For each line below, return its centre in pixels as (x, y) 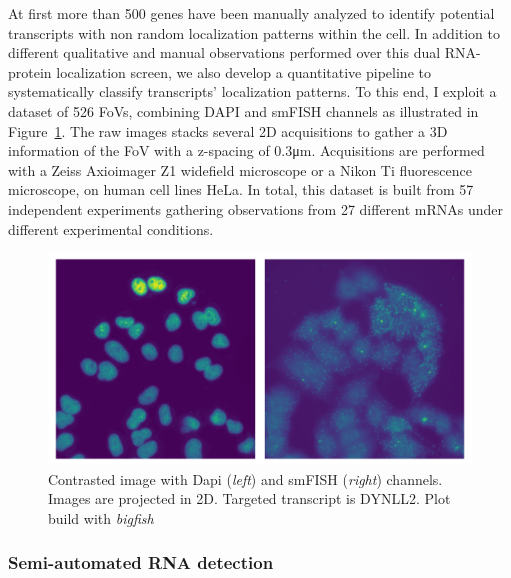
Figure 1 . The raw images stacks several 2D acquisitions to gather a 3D (228, 130)
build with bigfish (101, 517)
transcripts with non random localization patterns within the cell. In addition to (254, 32)
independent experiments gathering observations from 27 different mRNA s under (256, 208)
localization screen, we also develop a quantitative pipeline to (243, 71)
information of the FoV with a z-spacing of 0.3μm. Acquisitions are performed (246, 150)
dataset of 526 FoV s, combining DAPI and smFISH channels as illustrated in (243, 110)
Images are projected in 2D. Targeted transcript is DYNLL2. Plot (249, 498)
